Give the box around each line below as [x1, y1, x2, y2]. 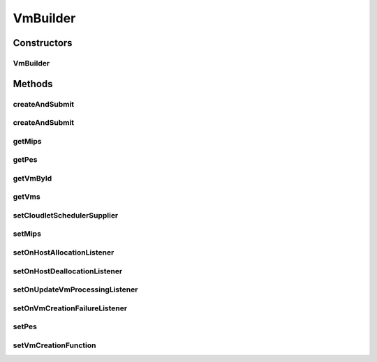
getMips [13, 136, 42, 146]
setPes [13, 322, 38, 331]
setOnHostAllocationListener [13, 248, 114, 257]
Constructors [13, 37, 73, 49]
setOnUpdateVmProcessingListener [13, 285, 138, 294]
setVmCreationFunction [13, 340, 96, 350]
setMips [13, 229, 42, 239]
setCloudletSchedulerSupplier [13, 210, 119, 220]
